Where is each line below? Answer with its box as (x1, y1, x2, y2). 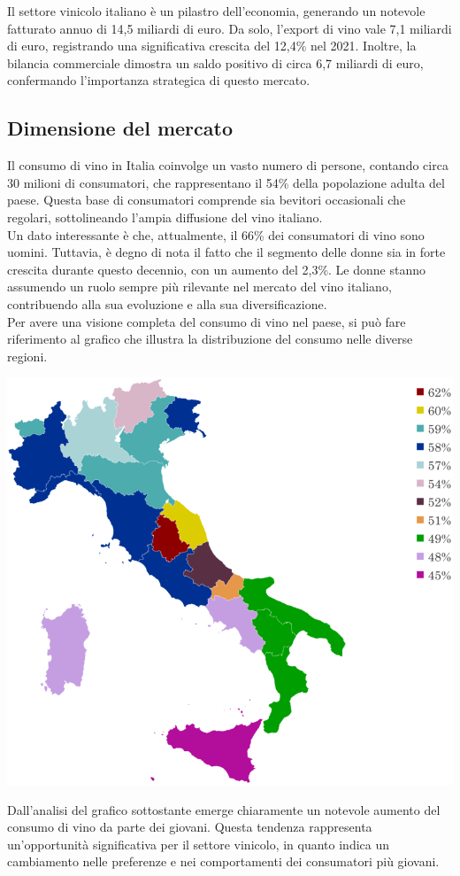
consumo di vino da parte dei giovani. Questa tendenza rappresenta (7, 818, 372, 836)
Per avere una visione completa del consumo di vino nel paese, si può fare (7, 312, 406, 330)
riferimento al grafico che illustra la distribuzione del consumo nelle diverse (7, 329, 413, 348)
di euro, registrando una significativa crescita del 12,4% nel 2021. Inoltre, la (7, 36, 417, 55)
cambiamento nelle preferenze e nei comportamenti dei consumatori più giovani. (7, 852, 440, 871)
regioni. (7, 346, 48, 365)
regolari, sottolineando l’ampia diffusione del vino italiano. (7, 207, 323, 226)
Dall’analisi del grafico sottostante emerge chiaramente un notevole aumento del (7, 800, 441, 818)
